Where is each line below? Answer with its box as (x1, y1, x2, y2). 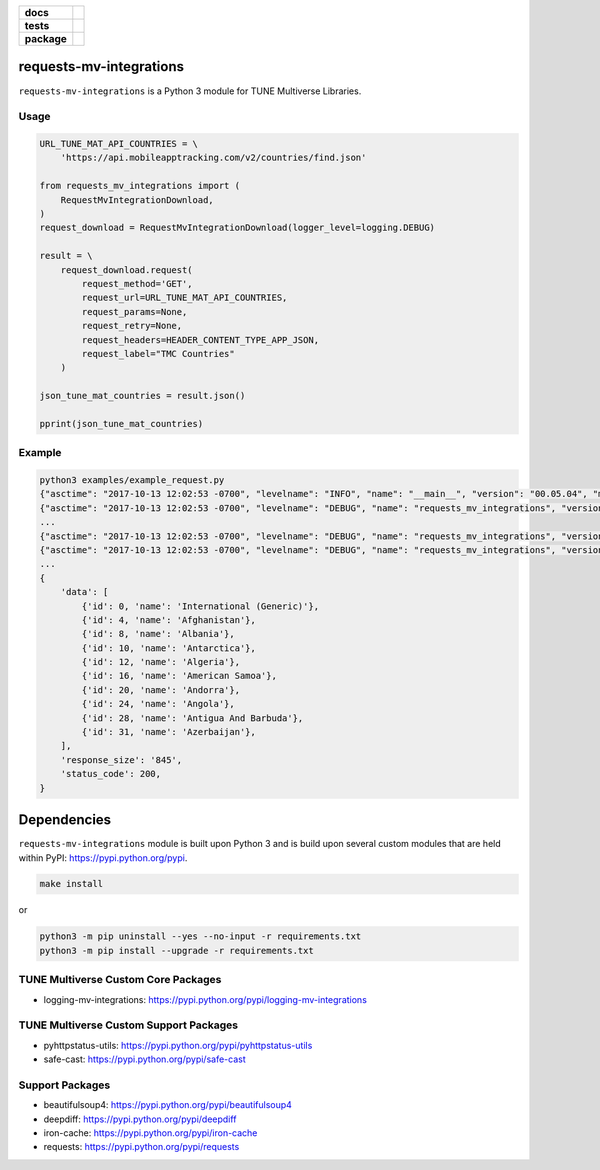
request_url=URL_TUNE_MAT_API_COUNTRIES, (81, 292, 288, 304)
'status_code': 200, (60, 768, 162, 780)
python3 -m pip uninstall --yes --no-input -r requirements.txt (39, 931, 362, 942)
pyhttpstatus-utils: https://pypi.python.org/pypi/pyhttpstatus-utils (43, 1039, 313, 1051)
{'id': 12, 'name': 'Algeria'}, (81, 656, 240, 668)
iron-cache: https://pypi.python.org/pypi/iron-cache (43, 1127, 258, 1139)
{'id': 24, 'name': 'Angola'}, (81, 698, 235, 710)
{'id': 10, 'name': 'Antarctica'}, (81, 642, 257, 654)
